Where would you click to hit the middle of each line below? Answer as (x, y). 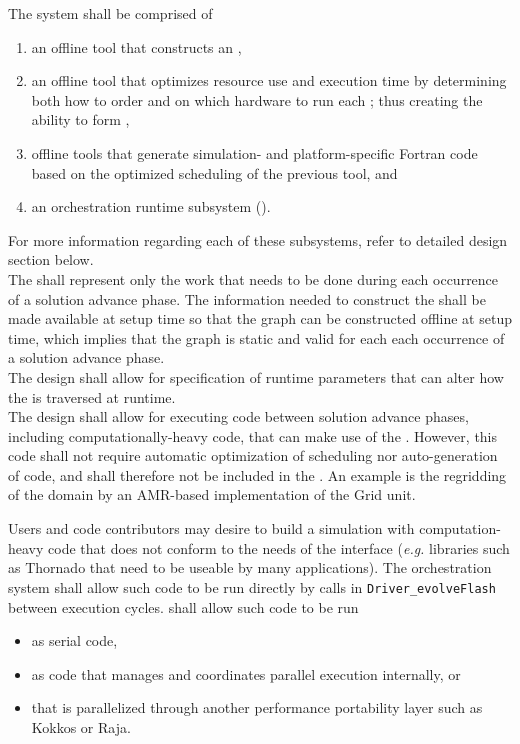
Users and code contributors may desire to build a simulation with (211, 528)
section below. (51, 259)
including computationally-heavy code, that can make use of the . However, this (253, 435)
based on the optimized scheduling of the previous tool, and (214, 172)
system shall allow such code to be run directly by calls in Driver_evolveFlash (252, 586)
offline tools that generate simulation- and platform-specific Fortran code (254, 152)
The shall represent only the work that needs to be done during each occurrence (253, 278)
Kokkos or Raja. (81, 726)
